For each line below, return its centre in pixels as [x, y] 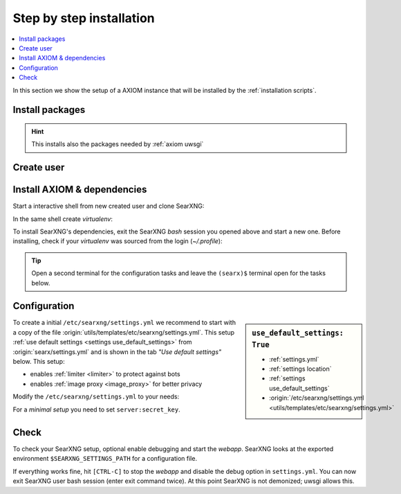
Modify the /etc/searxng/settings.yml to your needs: [96, 397]
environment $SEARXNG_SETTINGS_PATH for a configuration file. [105, 459]
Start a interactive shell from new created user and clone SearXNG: [109, 206]
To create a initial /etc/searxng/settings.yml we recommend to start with [124, 323]
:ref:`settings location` [300, 369]
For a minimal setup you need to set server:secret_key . [96, 409]
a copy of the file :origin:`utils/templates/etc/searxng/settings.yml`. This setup [124, 332]
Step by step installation [84, 18]
